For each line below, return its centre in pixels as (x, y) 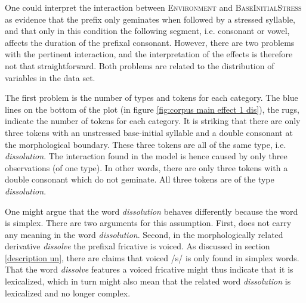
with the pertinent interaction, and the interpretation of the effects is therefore (149, 54)
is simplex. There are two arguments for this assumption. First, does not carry (148, 223)
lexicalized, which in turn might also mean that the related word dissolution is (148, 281)
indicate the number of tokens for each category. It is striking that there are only (153, 121)
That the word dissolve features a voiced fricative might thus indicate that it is (149, 269)
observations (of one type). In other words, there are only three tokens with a (146, 167)
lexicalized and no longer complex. (68, 293)
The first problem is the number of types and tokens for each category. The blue (152, 98)
